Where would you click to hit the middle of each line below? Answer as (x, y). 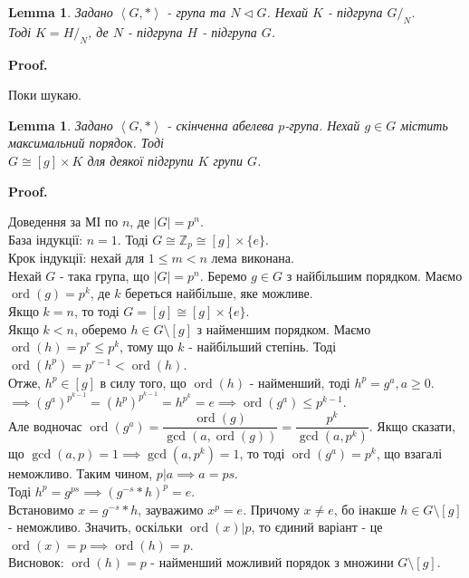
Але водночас (45, 425)
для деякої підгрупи (140, 160)
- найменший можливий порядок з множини (272, 562)
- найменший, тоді (300, 382)
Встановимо (41, 509)
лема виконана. (253, 258)
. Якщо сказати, (412, 425)
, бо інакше (365, 509)
